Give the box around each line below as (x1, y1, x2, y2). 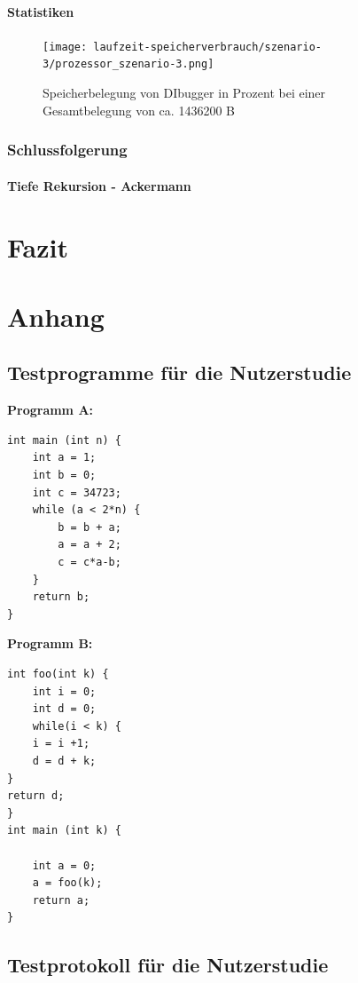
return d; (7, 789, 65, 803)
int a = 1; (32, 451, 97, 464)
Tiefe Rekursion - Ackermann (7, 176, 191, 194)
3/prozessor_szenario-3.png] (43, 58, 214, 71)
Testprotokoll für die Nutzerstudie (7, 951, 329, 979)
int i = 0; (32, 685, 97, 698)
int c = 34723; (32, 486, 121, 499)
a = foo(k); (32, 876, 103, 890)
